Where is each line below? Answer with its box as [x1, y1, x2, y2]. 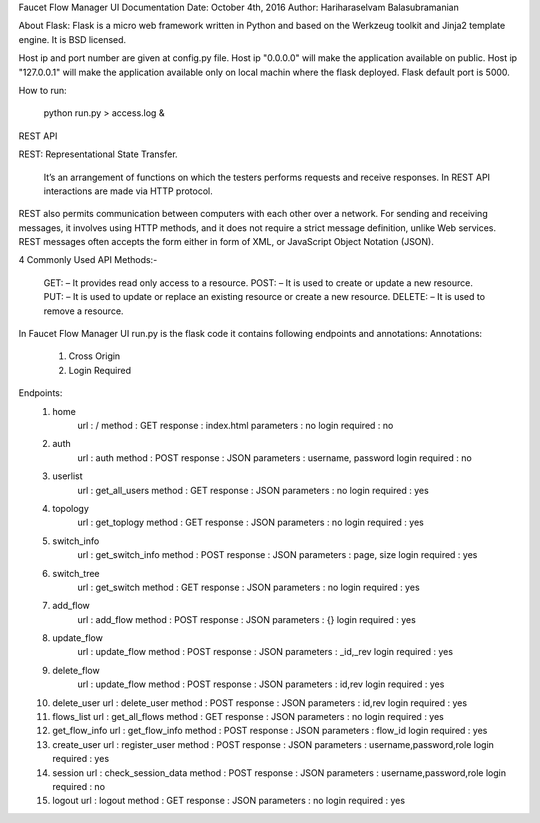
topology [52, 502, 90, 514]
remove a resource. [43, 305, 124, 317]
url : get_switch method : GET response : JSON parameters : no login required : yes [77, 581, 420, 593]
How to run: [18, 84, 67, 96]
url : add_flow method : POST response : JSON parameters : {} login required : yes [77, 613, 417, 625]
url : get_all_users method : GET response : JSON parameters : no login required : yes [77, 484, 429, 496]
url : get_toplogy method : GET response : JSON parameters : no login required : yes [77, 516, 424, 529]
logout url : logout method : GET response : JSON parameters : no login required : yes [52, 795, 405, 807]
